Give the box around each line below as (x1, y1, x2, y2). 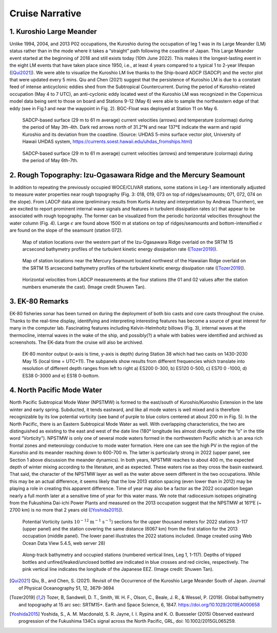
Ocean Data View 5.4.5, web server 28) (22, 540, 106, 546)
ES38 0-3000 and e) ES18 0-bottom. (22, 372, 100, 379)
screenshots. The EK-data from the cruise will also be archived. (9, 339, 144, 345)
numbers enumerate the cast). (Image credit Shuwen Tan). (22, 283, 146, 290)
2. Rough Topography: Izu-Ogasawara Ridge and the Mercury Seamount (9, 171, 245, 179)
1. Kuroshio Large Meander (9, 27, 97, 36)
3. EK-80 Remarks (9, 297, 69, 306)
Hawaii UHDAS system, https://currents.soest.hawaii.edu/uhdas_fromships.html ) (22, 138, 192, 145)
